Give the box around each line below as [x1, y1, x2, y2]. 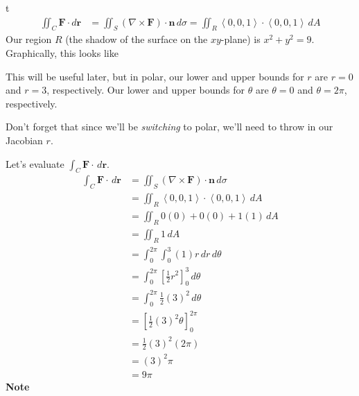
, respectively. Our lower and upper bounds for [46, 83, 245, 97]
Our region [6, 32, 52, 46]
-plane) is [220, 32, 261, 46]
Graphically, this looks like [6, 46, 119, 60]
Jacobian [6, 132, 43, 147]
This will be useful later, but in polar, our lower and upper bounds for [6, 69, 304, 83]
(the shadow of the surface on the [65, 32, 208, 46]
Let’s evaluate [6, 156, 64, 171]
